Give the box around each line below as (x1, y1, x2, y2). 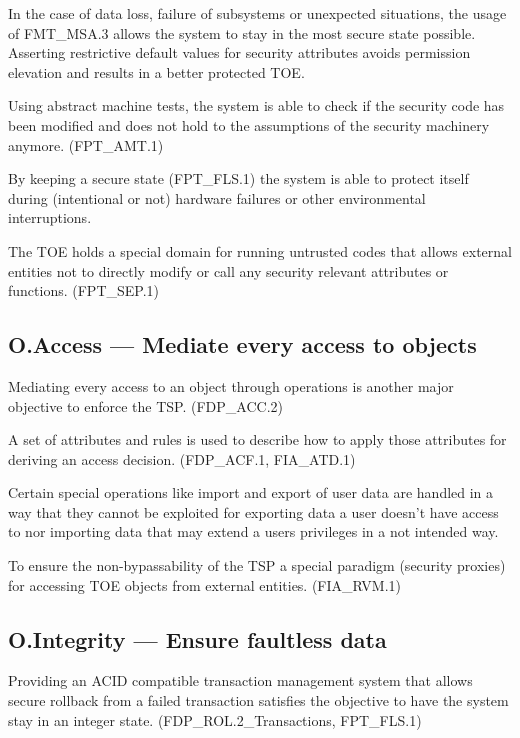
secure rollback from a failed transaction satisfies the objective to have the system (8, 690, 509, 711)
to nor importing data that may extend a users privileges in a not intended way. (8, 521, 499, 542)
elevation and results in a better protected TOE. (8, 61, 305, 82)
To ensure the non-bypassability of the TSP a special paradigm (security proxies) (8, 555, 506, 576)
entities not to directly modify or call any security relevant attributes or (8, 260, 449, 281)
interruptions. (8, 207, 92, 228)
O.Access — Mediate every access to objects (8, 329, 477, 360)
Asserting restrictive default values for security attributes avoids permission (8, 42, 471, 63)
